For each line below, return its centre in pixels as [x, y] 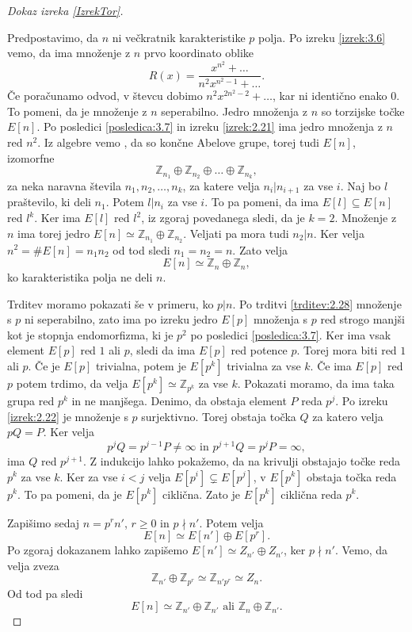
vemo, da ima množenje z [69, 53]
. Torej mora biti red [347, 350]
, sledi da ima [162, 350]
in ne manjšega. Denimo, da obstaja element [179, 401]
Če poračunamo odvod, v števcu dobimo [105, 96]
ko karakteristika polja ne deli [80, 277]
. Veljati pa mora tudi [236, 233]
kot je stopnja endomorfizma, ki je [90, 334]
